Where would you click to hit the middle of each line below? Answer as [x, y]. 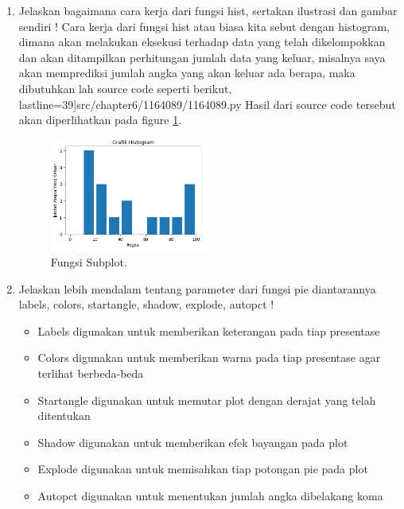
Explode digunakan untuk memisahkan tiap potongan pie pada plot [203, 469]
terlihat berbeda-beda [91, 373]
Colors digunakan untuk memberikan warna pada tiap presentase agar [209, 357]
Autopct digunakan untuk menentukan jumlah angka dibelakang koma [210, 495]
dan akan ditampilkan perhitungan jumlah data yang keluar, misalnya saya [202, 57]
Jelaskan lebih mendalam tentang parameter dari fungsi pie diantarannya [197, 288]
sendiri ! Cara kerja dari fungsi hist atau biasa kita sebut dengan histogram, [204, 26]
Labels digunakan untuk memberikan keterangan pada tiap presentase [209, 330]
